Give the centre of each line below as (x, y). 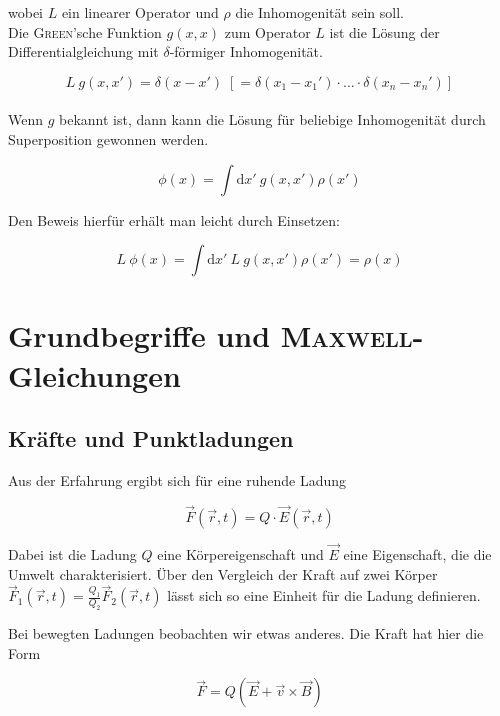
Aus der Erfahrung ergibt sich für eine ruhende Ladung (177, 479)
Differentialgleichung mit (83, 51)
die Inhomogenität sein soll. (319, 12)
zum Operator (267, 31)
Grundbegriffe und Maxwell (210, 335)
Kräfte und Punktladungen (151, 438)
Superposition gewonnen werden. (108, 138)
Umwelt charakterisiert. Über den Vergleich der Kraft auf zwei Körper (223, 573)
